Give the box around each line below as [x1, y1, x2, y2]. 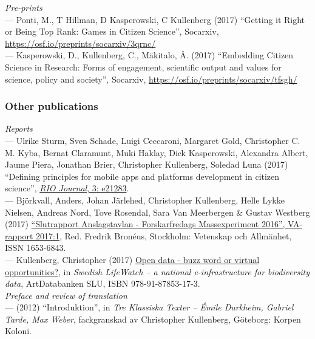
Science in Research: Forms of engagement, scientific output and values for [5, 60, 282, 73]
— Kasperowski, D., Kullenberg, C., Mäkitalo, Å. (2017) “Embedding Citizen [5, 49, 294, 61]
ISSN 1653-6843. [5, 241, 66, 254]
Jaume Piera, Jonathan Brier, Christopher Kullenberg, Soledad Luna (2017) [5, 158, 288, 171]
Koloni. [5, 324, 32, 337]
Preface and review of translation [5, 289, 127, 301]
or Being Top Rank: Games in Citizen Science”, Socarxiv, [5, 25, 219, 38]
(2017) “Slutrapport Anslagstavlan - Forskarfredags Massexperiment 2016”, [5, 217, 285, 230]
